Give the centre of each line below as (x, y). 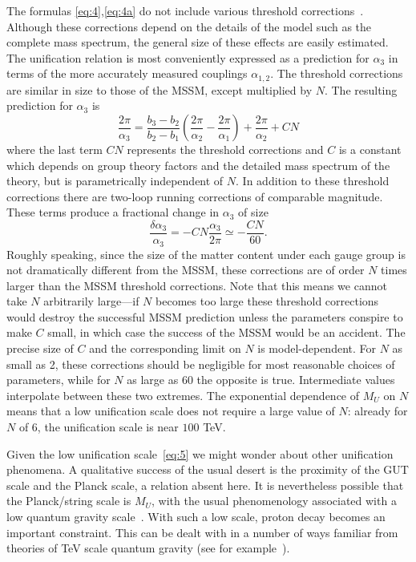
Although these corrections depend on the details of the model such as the (189, 26)
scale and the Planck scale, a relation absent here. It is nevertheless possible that (205, 485)
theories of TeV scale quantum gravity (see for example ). (148, 548)
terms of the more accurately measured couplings (127, 73)
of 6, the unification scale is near (99, 427)
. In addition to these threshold (313, 181)
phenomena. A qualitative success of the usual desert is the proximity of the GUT (208, 469)
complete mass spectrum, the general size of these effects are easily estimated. (198, 42)
